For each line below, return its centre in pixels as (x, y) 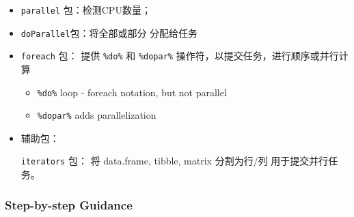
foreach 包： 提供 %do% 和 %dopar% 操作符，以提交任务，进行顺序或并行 (180, 56)
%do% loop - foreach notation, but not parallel (132, 92)
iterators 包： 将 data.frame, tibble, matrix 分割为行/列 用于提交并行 (175, 161)
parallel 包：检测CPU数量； (86, 10)
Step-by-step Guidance (69, 204)
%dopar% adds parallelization (97, 115)
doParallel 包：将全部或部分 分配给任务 (109, 32)
